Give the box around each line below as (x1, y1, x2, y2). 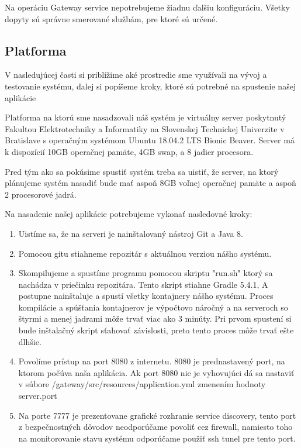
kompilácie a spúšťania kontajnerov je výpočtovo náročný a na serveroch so (18, 301, 288, 313)
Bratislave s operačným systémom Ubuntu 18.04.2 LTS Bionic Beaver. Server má (5, 134, 295, 146)
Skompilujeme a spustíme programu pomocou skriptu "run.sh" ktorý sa (18, 267, 273, 279)
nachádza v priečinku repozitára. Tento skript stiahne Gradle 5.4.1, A (18, 278, 268, 290)
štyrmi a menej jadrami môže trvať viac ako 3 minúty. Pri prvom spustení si (18, 312, 292, 325)
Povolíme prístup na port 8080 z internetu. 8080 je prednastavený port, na (18, 355, 285, 367)
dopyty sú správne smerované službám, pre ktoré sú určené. (5, 12, 218, 25)
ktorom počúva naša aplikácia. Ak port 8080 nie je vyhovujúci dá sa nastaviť (18, 366, 295, 378)
